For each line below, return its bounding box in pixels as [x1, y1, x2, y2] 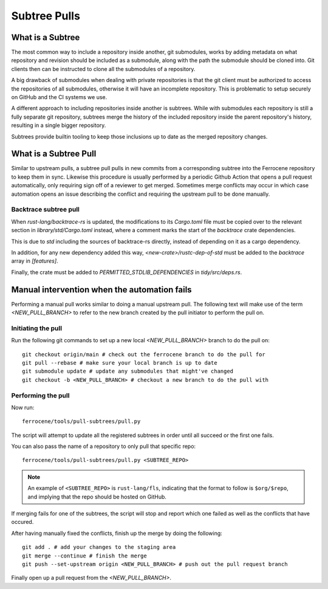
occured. [11, 518, 34, 526]
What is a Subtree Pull [11, 149, 97, 159]
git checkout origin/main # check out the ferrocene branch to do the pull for [22, 351, 265, 358]
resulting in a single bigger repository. [11, 122, 106, 129]
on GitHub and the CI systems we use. [11, 94, 108, 101]
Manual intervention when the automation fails [11, 284, 192, 295]
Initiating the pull [11, 324, 63, 332]
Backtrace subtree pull [11, 205, 80, 214]
